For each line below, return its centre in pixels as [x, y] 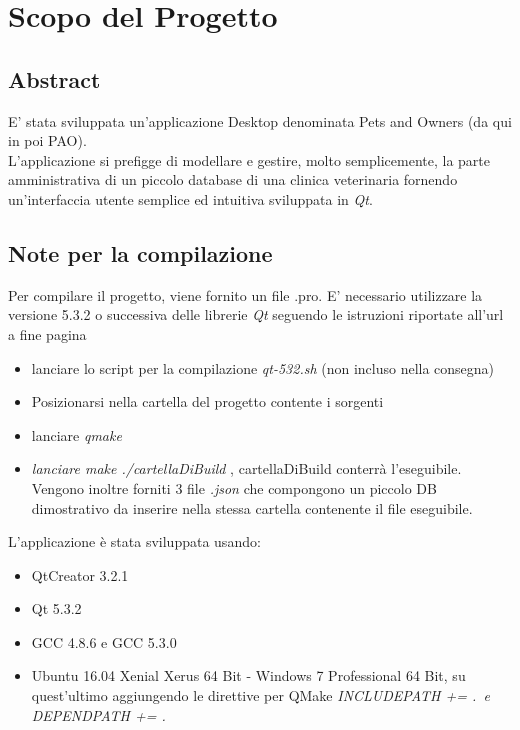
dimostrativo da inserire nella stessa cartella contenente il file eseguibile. [252, 507]
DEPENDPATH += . [98, 714]
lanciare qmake [76, 434]
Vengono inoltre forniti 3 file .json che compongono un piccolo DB [234, 487]
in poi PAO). [47, 140]
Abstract [54, 78]
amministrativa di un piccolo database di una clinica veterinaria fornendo [233, 179]
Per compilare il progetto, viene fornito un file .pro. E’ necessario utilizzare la [245, 294]
